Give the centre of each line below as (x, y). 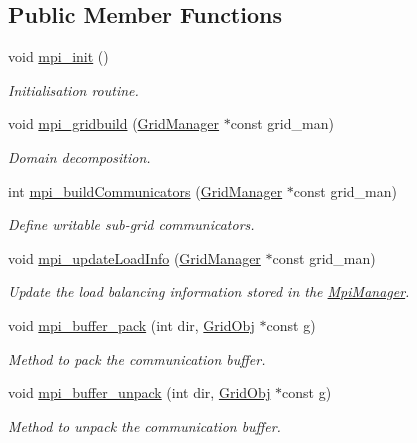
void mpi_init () (58, 56)
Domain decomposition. (79, 156)
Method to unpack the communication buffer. (144, 425)
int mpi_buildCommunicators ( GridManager (145, 190)
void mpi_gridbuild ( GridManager (114, 123)
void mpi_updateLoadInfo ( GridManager (134, 257)
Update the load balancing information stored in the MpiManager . (209, 291)
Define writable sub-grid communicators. (131, 224)
